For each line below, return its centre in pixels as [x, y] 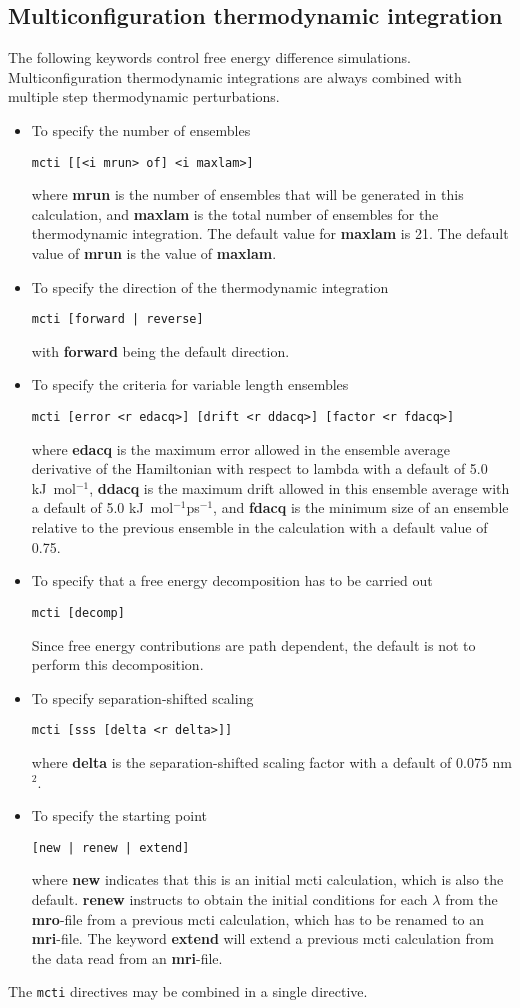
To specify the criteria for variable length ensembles [190, 384]
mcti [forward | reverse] [117, 319]
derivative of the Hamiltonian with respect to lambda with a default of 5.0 [259, 468]
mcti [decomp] [78, 612]
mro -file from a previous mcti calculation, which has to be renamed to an [258, 918]
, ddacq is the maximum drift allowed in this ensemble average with [299, 487]
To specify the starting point [119, 815]
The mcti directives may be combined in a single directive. [188, 991]
